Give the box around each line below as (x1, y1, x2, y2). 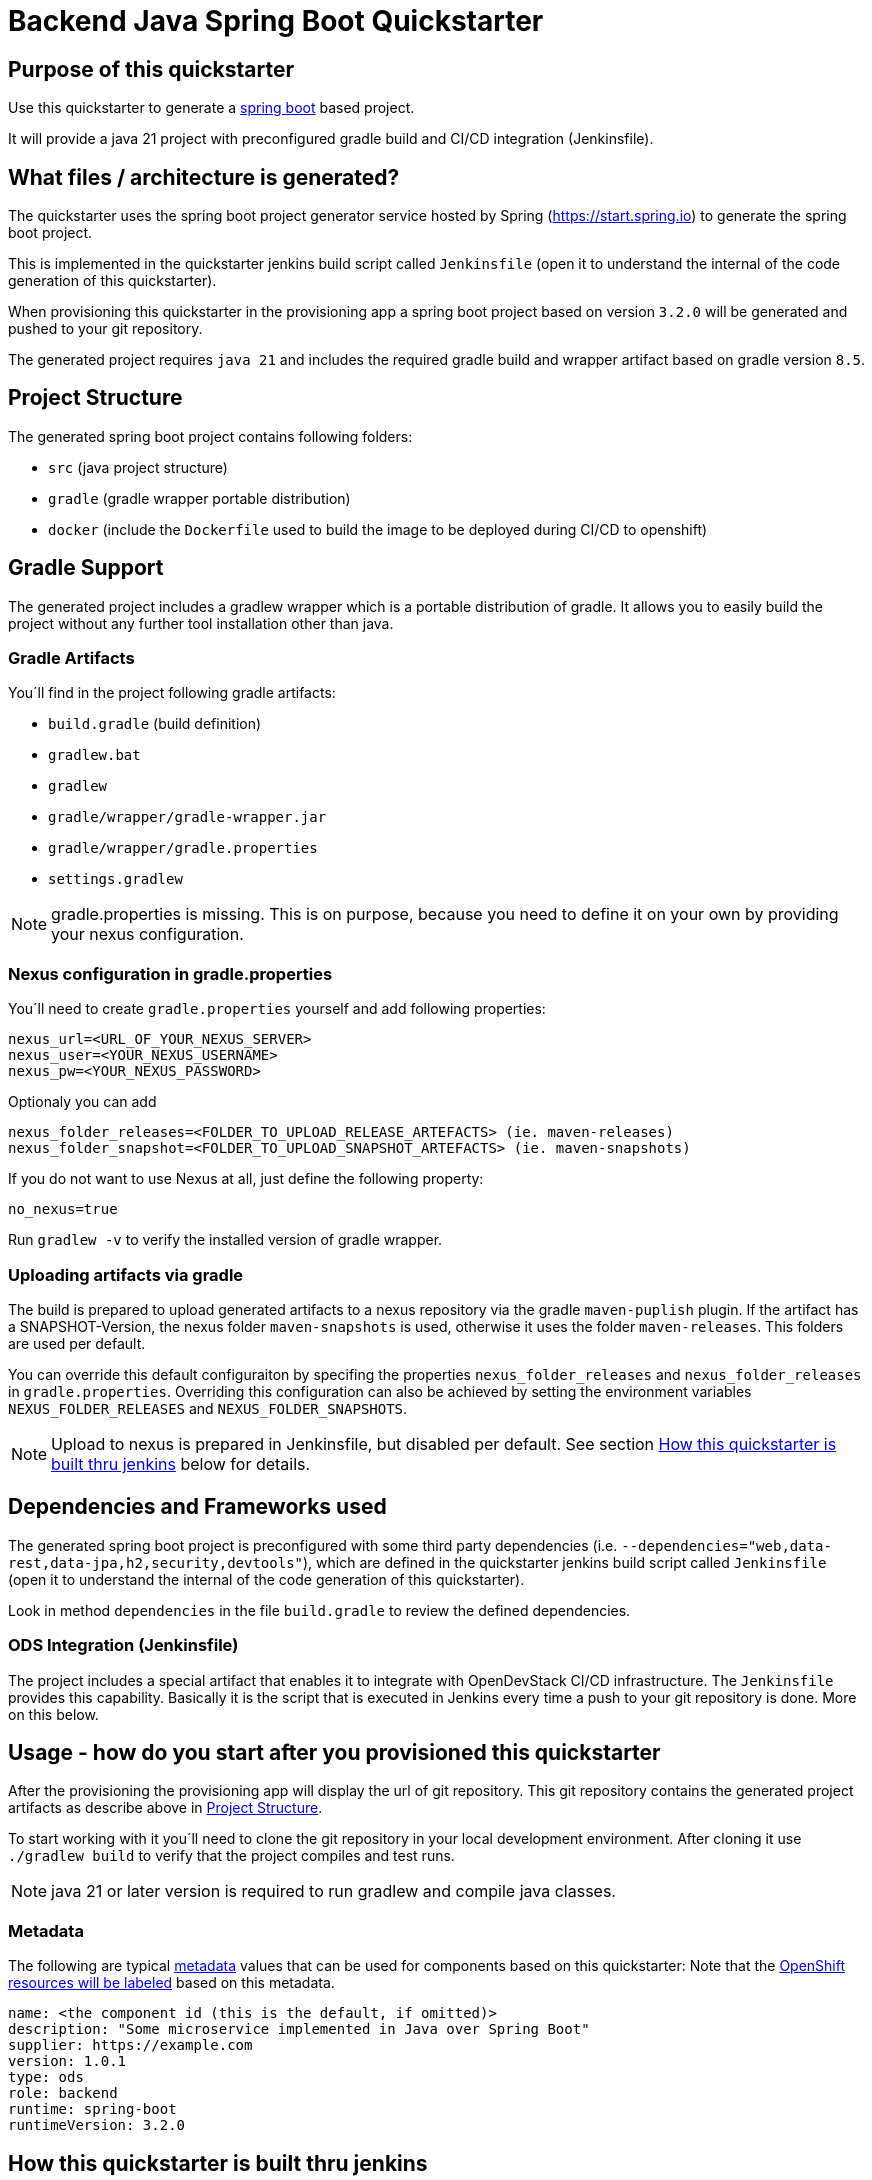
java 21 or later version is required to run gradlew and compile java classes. (51, 1881, 616, 1902)
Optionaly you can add (8, 1093, 157, 1111)
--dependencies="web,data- (621, 1537, 832, 1554)
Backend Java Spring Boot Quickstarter (8, 4, 544, 38)
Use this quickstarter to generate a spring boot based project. (8, 99, 415, 117)
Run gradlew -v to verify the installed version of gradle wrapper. (8, 1231, 443, 1249)
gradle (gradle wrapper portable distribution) (48, 489, 351, 507)
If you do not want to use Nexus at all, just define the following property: (8, 1170, 484, 1188)
